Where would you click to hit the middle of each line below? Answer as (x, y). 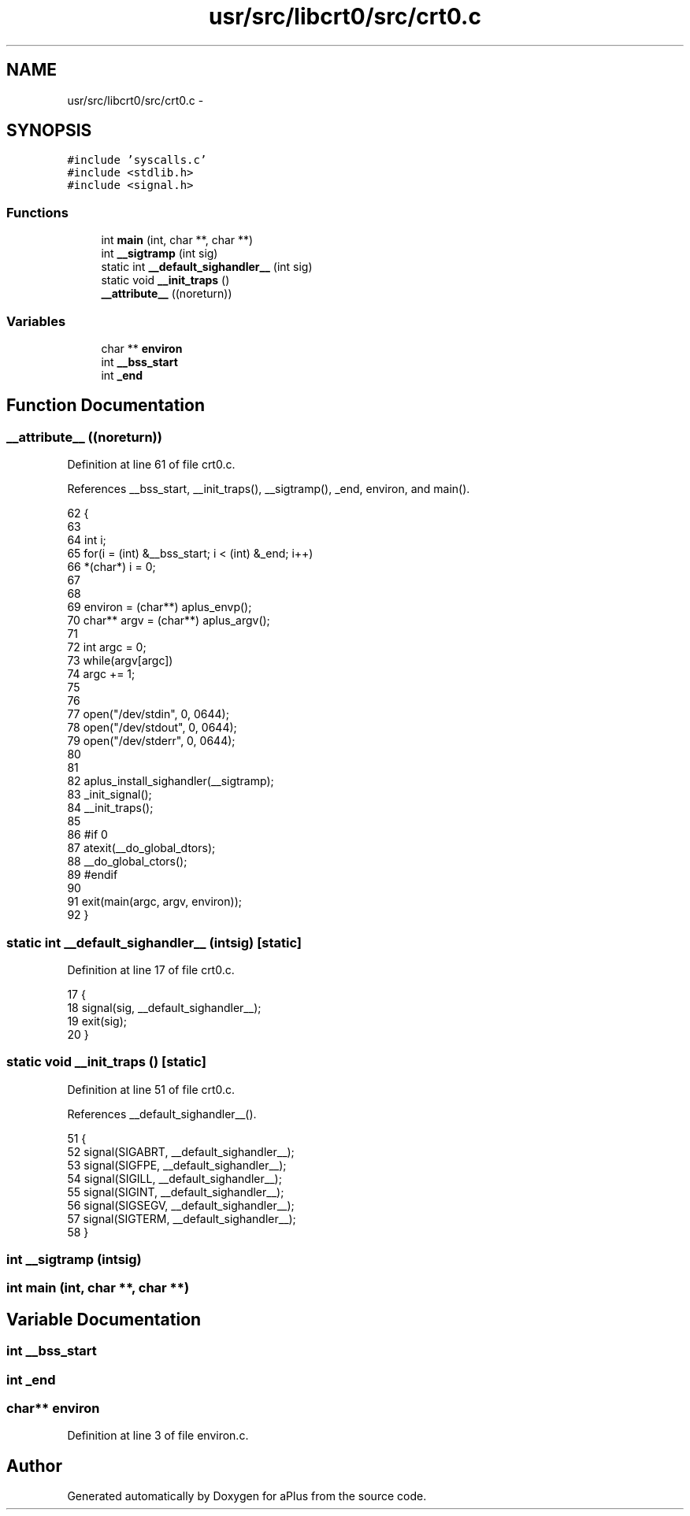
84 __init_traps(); (110, 808)
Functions (37, 212)
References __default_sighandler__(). (162, 1114)
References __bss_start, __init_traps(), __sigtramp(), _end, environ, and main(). (269, 489)
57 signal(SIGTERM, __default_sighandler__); (182, 1218)
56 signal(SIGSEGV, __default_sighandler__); (181, 1205)
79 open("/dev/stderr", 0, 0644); (151, 741)
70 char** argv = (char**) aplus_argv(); (169, 621)
